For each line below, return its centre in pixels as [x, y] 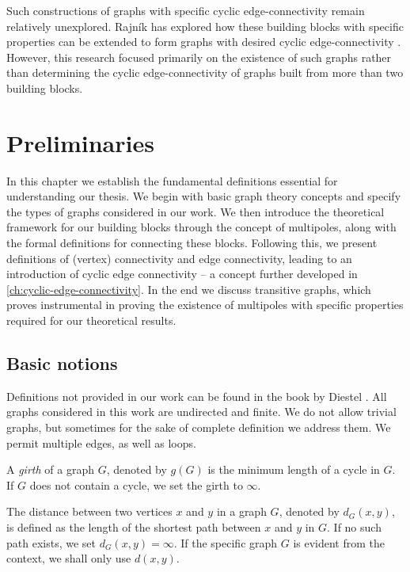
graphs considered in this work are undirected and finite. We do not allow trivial [201, 412]
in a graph [241, 511]
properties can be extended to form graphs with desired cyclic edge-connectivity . [204, 42]
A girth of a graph [50, 469]
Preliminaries [80, 142]
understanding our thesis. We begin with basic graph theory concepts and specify [204, 196]
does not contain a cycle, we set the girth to [136, 484]
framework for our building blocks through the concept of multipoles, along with [201, 227]
